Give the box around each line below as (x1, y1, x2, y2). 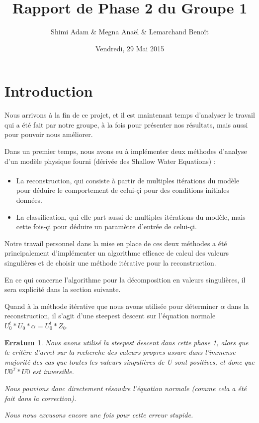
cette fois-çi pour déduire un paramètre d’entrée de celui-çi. (16, 221, 197, 232)
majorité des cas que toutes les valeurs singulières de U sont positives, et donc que (4, 356, 255, 367)
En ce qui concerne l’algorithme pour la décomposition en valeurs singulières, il (4, 274, 246, 284)
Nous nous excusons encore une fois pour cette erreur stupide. (4, 410, 193, 420)
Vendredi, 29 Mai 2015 (95, 43, 165, 53)
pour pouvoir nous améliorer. (4, 129, 93, 140)
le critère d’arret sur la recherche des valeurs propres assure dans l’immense (4, 347, 236, 357)
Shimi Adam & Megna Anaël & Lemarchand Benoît (51, 26, 209, 37)
